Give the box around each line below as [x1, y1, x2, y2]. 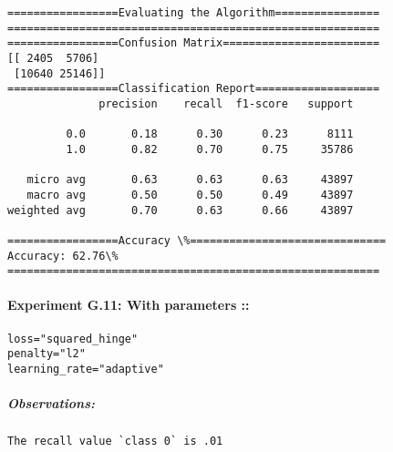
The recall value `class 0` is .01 [7, 435, 223, 448]
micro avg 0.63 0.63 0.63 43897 [26, 173, 354, 187]
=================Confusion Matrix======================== [7, 36, 380, 50]
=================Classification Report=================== [7, 82, 380, 96]
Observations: [7, 394, 95, 413]
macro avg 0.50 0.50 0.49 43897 [26, 188, 354, 201]
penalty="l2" [7, 347, 86, 361]
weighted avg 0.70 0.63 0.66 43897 [7, 203, 354, 217]
